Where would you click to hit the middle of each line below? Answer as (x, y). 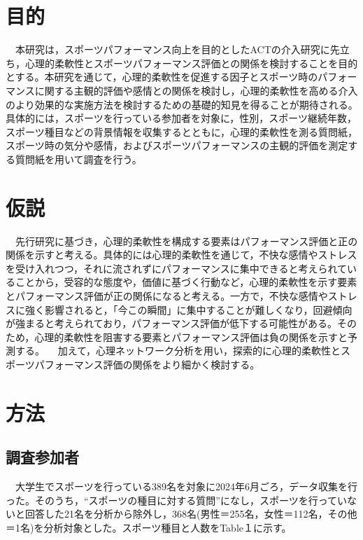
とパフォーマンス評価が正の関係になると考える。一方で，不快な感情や (167, 295)
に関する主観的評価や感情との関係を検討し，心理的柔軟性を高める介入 (196, 90)
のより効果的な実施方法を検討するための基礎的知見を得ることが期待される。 (182, 104)
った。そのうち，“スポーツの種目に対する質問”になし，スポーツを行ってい (176, 500)
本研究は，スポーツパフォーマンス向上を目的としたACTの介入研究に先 (177, 49)
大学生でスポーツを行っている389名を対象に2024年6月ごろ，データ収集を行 (186, 486)
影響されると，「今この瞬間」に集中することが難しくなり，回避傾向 (198, 309)
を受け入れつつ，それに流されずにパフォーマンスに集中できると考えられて (177, 268)
